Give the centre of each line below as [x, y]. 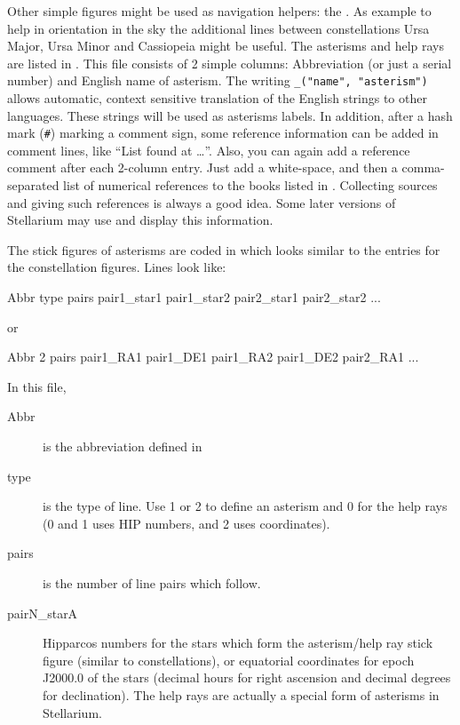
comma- [423, 167]
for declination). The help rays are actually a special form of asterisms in [241, 694]
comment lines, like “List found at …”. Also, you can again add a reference [209, 150]
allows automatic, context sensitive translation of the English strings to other [217, 98]
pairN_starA [43, 613]
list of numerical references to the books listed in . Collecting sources [250, 185]
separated [33, 185]
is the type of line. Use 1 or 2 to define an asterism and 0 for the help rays [245, 506]
